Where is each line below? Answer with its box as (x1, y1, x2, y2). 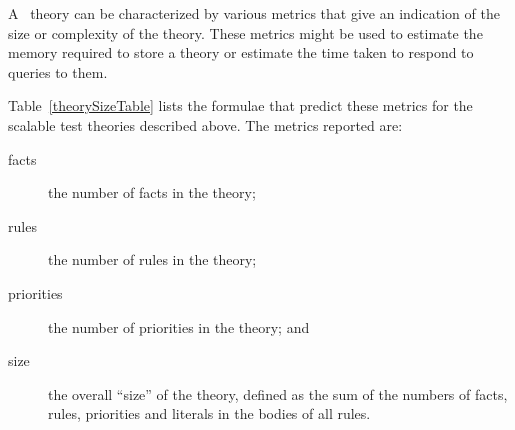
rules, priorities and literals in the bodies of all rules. (48, 403, 371, 424)
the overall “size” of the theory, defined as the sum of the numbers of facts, (48, 383, 508, 404)
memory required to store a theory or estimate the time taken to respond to (8, 42, 474, 63)
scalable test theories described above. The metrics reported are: (8, 114, 403, 135)
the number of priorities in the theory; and (48, 316, 310, 337)
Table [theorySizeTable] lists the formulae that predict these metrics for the (8, 95, 473, 116)
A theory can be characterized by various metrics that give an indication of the (8, 3, 500, 23)
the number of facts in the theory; (48, 182, 256, 203)
